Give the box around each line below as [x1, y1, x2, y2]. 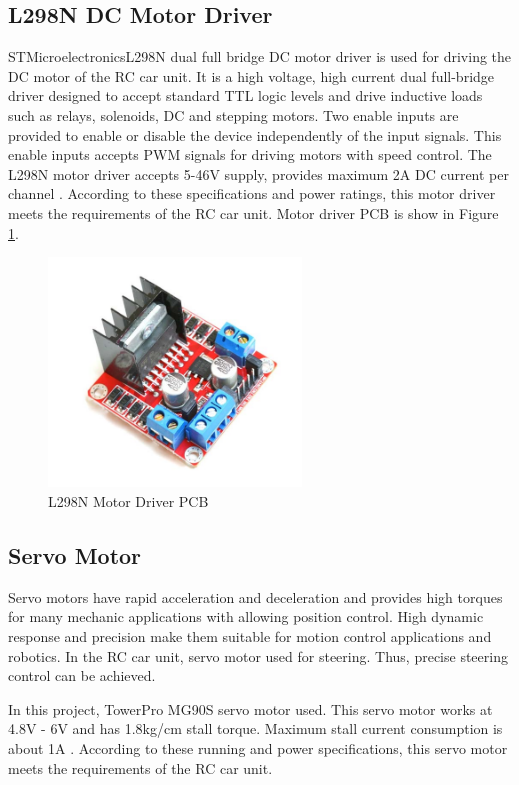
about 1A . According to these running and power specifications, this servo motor [8, 738, 508, 759]
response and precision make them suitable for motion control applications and [8, 626, 492, 647]
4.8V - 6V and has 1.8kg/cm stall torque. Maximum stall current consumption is [8, 718, 503, 739]
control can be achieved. [8, 665, 156, 686]
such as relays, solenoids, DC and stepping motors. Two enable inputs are [8, 104, 459, 125]
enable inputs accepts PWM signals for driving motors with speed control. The [8, 144, 492, 165]
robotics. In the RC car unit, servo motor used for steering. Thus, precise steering [8, 645, 508, 666]
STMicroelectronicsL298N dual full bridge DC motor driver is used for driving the [8, 46, 512, 67]
